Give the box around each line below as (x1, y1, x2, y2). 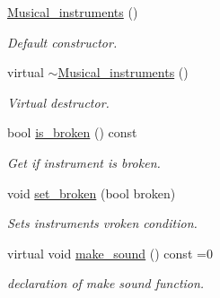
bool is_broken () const (7, 123, 137, 142)
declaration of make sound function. (7, 274, 205, 293)
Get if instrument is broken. (7, 153, 161, 171)
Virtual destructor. (7, 92, 110, 111)
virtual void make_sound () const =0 (7, 243, 213, 262)
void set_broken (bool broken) (7, 183, 176, 202)
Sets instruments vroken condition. (7, 214, 198, 232)
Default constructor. (7, 32, 118, 51)
